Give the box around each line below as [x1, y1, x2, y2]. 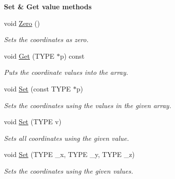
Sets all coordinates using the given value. [4, 133, 129, 143]
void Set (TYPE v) [4, 116, 62, 127]
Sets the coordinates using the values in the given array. [4, 100, 172, 110]
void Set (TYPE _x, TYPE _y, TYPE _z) [4, 149, 135, 159]
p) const [60, 50, 85, 61]
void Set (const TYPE [4, 83, 71, 93]
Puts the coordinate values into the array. [4, 67, 128, 77]
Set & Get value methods [4, 1, 92, 11]
